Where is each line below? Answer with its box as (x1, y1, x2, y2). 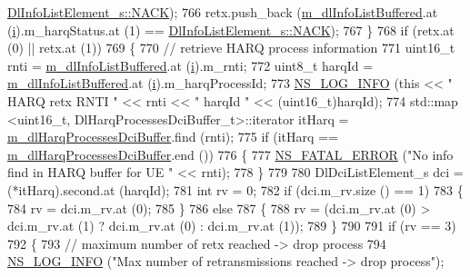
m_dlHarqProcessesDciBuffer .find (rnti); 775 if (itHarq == (7, 127, 338, 146)
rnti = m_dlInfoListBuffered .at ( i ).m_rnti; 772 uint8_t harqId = (7, 55, 374, 74)
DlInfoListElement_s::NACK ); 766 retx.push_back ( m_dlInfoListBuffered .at (7, 3, 438, 21)
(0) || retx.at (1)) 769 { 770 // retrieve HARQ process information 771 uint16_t (7, 38, 455, 57)
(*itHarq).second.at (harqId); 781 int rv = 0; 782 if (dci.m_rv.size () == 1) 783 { (7, 180, 464, 199)
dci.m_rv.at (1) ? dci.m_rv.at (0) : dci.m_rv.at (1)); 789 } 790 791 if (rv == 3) (7, 216, 456, 235)
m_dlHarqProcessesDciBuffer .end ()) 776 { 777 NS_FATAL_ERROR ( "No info (7, 144, 454, 163)
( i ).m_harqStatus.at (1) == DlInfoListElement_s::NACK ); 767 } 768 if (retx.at (7, 20, 455, 39)
